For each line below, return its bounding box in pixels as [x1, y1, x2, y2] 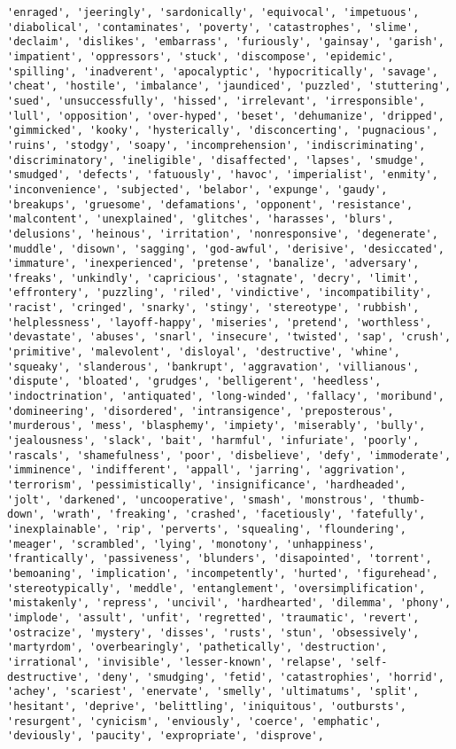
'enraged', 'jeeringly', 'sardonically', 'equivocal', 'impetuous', [7, 6, 420, 19]
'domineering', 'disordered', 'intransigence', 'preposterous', [7, 404, 394, 417]
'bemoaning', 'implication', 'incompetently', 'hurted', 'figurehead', [7, 566, 438, 580]
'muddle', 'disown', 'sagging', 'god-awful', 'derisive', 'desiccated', [7, 242, 444, 255]
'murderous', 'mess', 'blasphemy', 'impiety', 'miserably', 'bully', [7, 419, 426, 433]
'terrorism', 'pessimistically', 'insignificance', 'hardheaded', [7, 479, 407, 491]
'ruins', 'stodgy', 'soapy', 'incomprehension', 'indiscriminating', [7, 138, 426, 152]
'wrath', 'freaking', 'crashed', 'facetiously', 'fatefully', [51, 508, 426, 521]
